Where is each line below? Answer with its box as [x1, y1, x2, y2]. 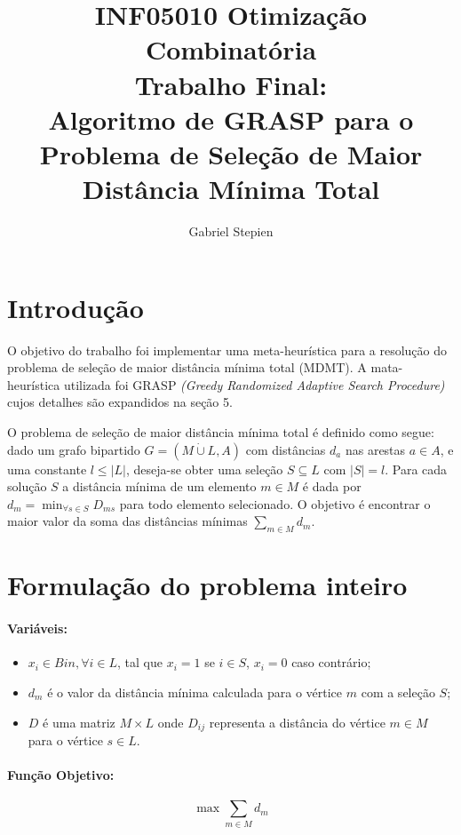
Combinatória [145, 31, 317, 68]
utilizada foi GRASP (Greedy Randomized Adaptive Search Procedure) [63, 375, 445, 394]
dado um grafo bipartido [7, 440, 140, 458]
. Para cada [385, 459, 448, 478]
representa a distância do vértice [209, 712, 385, 731]
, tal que [117, 653, 163, 672]
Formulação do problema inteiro [7, 567, 408, 603]
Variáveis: [7, 619, 68, 638]
